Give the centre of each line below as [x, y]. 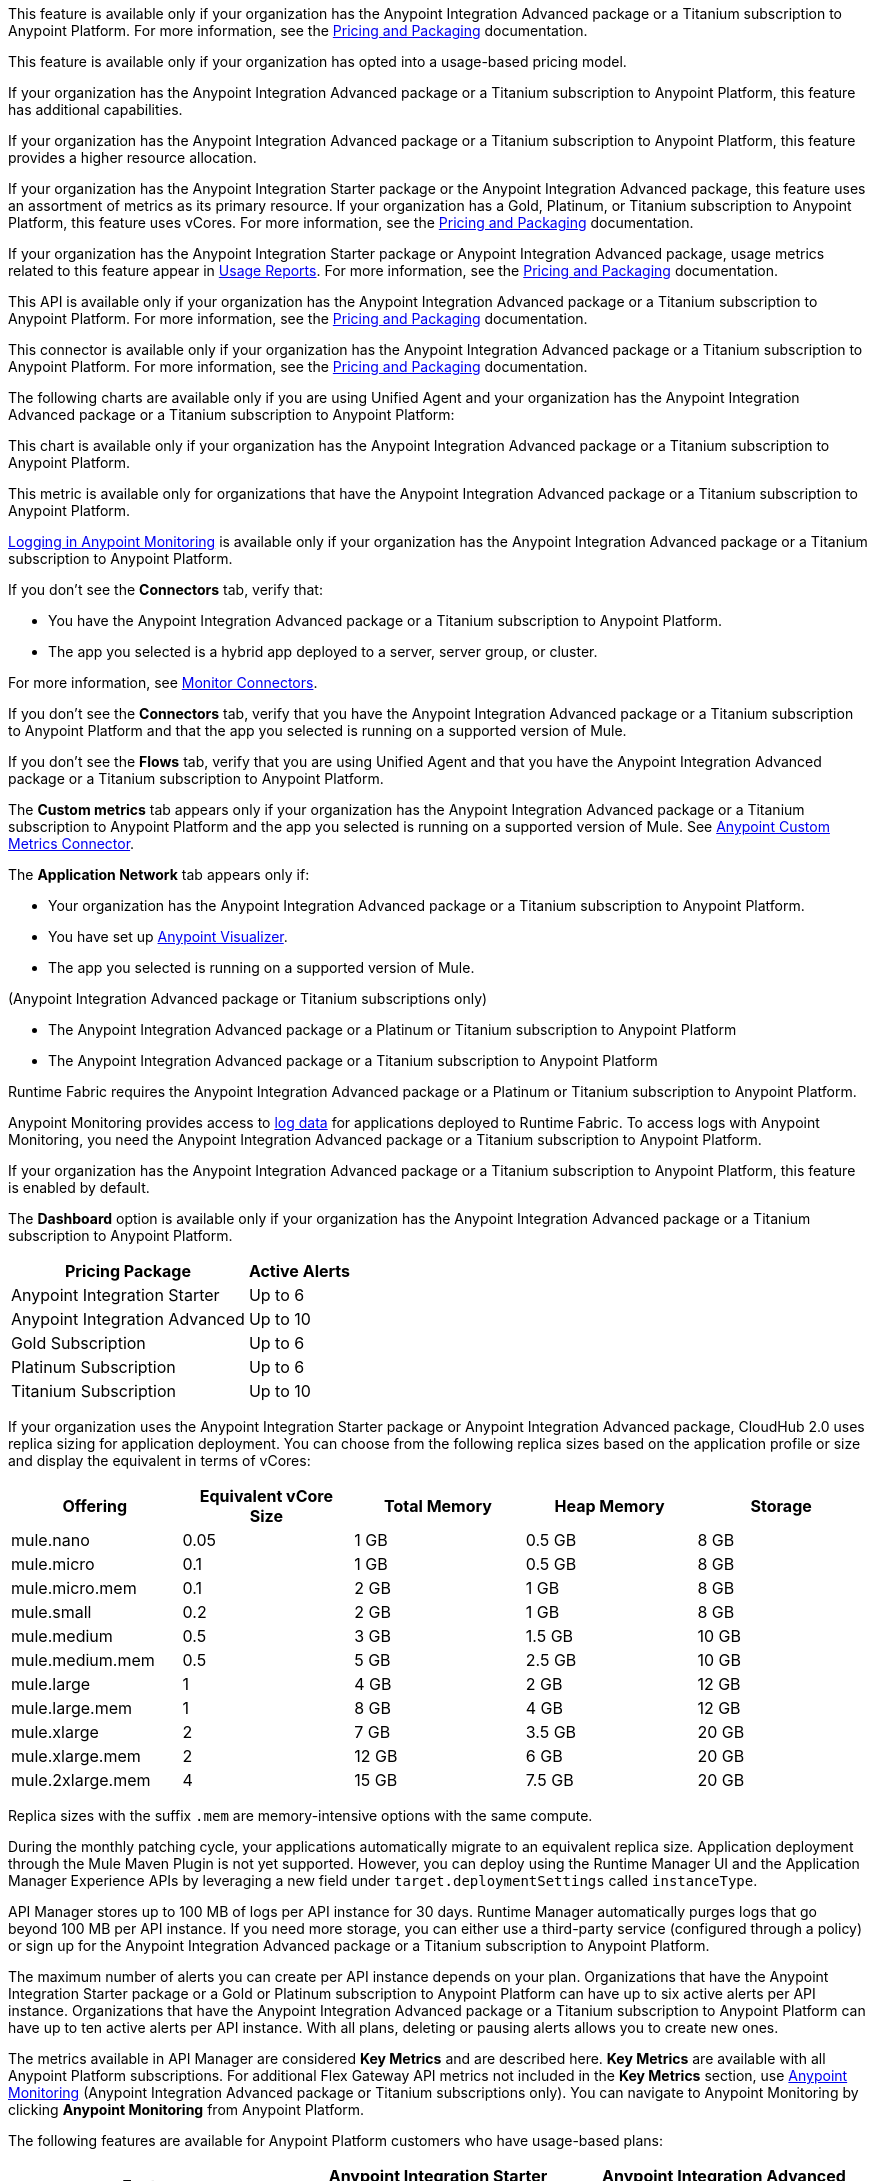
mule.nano [50, 1540]
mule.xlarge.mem [76, 1756]
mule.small [51, 1612]
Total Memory [438, 1506]
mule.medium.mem [83, 1660]
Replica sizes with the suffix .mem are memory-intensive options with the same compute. [300, 1815]
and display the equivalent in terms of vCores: [159, 1460]
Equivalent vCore [266, 1496]
